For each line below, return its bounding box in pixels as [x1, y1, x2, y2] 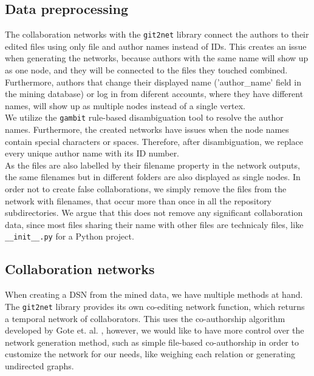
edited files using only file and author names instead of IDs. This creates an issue [5, 39, 307, 52]
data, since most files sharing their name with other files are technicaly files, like [5, 218, 304, 230]
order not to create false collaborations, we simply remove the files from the [5, 183, 287, 195]
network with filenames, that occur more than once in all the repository [5, 194, 272, 207]
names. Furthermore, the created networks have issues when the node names [5, 123, 289, 136]
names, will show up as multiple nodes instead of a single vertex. [5, 99, 245, 112]
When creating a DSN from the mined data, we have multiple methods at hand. [5, 288, 303, 301]
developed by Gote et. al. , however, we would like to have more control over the [5, 324, 304, 337]
